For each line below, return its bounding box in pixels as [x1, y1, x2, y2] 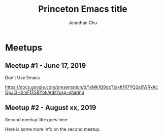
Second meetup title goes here [5, 116, 68, 122]
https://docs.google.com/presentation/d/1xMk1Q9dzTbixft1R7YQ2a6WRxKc [5, 84, 159, 90]
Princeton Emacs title [38, 3, 128, 15]
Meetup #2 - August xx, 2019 [5, 104, 97, 112]
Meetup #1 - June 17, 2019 [5, 61, 86, 70]
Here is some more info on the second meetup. [5, 126, 101, 132]
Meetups [5, 42, 43, 53]
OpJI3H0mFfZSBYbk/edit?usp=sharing [5, 89, 85, 95]
